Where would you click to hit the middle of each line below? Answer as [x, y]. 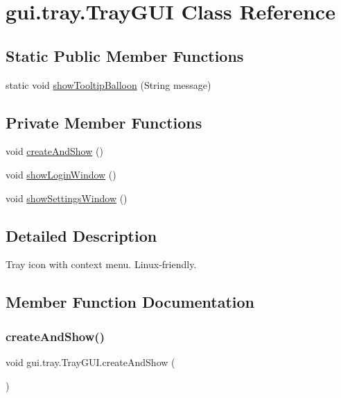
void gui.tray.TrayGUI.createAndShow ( [90, 362]
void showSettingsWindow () [67, 198]
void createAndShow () [54, 151]
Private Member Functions [104, 122]
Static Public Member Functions [125, 55]
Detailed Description [81, 235]
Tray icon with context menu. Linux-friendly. [101, 264]
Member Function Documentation [130, 302]
